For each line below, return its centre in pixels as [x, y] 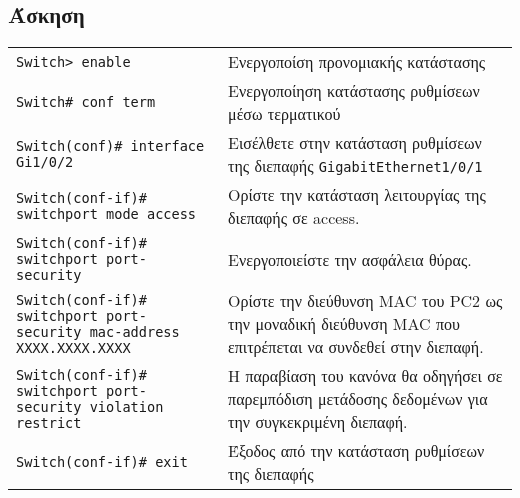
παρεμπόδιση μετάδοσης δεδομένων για [358, 399]
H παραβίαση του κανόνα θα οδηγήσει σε [365, 376]
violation [126, 406]
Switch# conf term [86, 102]
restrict [49, 422]
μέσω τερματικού [284, 114]
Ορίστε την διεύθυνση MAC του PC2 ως [365, 301]
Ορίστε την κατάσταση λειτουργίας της [357, 195]
